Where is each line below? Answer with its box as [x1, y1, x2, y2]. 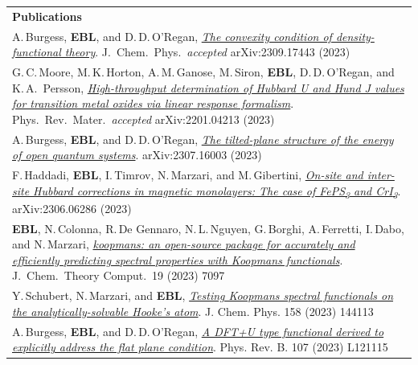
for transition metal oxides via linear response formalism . [12, 95, 294, 112]
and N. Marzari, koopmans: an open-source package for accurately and [12, 236, 355, 252]
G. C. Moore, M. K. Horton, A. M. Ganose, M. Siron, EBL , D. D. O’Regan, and [12, 64, 395, 80]
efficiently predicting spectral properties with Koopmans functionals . [12, 251, 343, 268]
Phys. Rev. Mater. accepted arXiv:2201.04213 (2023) [12, 110, 275, 127]
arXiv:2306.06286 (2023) [12, 199, 132, 216]
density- [335, 27, 375, 44]
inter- [367, 166, 395, 183]
